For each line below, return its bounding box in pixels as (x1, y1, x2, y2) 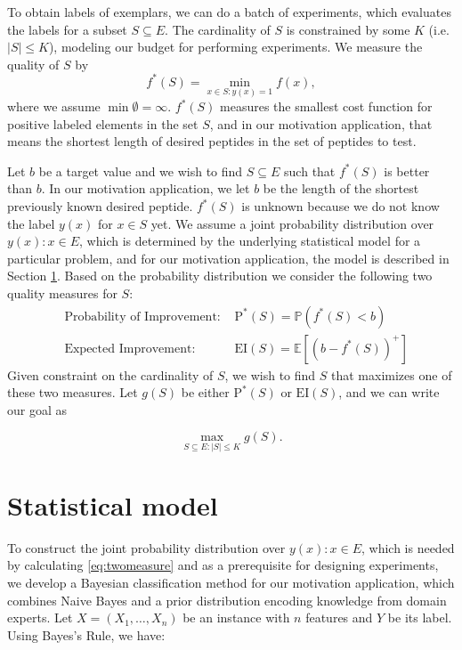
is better (384, 161, 430, 180)
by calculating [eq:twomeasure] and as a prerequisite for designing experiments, (7, 556, 439, 574)
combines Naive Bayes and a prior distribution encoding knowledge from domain (7, 590, 447, 609)
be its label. (387, 608, 452, 627)
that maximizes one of (331, 365, 452, 384)
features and (305, 608, 373, 627)
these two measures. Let (7, 383, 138, 402)
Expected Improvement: (64, 342, 196, 355)
